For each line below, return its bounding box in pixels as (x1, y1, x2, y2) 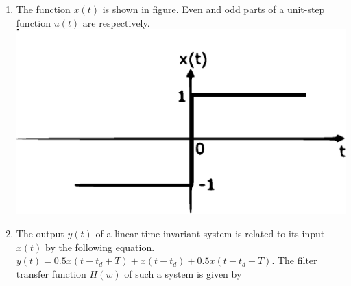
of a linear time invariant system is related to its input (95, 226, 325, 240)
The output (16, 226, 64, 240)
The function (16, 2, 71, 16)
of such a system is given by (124, 266, 242, 281)
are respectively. (82, 15, 150, 29)
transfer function (16, 266, 86, 281)
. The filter (271, 253, 317, 267)
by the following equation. (45, 239, 155, 254)
